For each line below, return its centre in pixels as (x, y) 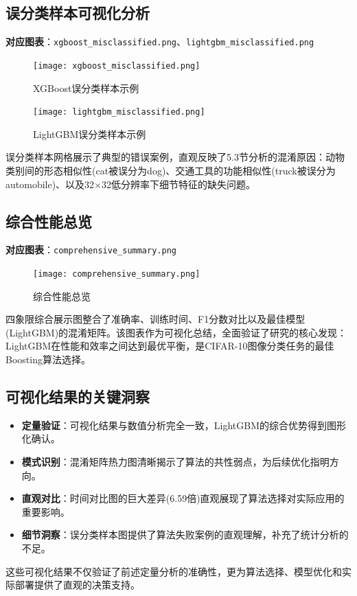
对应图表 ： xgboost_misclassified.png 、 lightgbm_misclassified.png (160, 42)
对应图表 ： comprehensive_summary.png (91, 250)
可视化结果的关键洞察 (78, 397)
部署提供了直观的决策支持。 (77, 585)
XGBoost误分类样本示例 (86, 88)
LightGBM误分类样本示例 (90, 134)
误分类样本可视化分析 (78, 13)
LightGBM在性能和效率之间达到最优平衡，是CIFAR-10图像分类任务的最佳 (170, 346)
